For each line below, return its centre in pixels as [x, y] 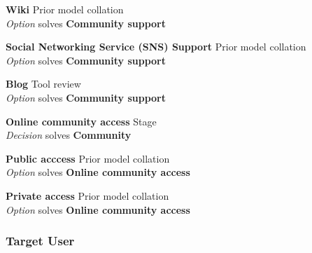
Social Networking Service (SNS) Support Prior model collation [156, 47]
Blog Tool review [43, 84]
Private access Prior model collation [87, 195]
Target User [40, 241]
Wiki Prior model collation [65, 9]
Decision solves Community [69, 135]
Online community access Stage [81, 121]
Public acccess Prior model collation [88, 158]
